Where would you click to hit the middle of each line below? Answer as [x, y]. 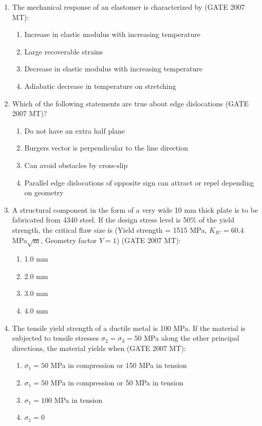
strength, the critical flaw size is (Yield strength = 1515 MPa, [109, 229]
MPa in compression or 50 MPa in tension [117, 383]
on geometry [44, 192]
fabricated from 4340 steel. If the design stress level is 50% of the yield [123, 220]
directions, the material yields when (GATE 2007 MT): [99, 348]
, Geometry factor [69, 240]
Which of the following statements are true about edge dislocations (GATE [130, 103]
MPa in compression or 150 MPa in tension [119, 365]
